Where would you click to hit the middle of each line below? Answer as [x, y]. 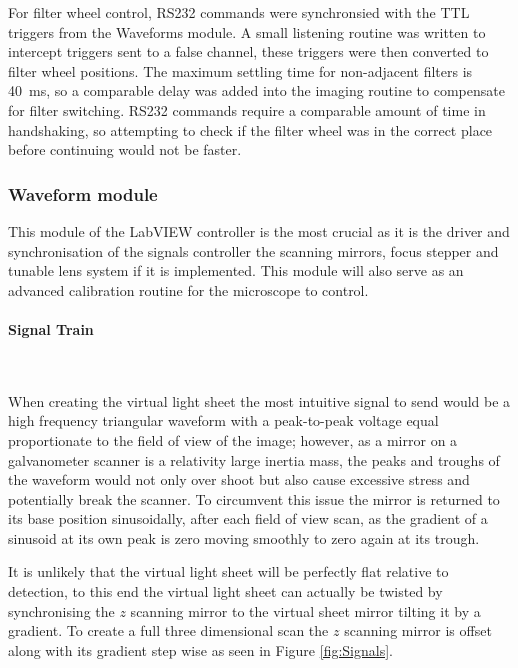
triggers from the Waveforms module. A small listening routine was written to [247, 31]
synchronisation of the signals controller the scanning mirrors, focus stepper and [253, 250]
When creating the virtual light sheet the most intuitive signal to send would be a [259, 400]
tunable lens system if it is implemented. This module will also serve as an [236, 270]
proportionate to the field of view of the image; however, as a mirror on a [233, 439]
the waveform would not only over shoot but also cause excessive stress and [239, 479]
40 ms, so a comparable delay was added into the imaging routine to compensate [256, 90]
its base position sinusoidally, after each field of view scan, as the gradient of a [248, 518]
